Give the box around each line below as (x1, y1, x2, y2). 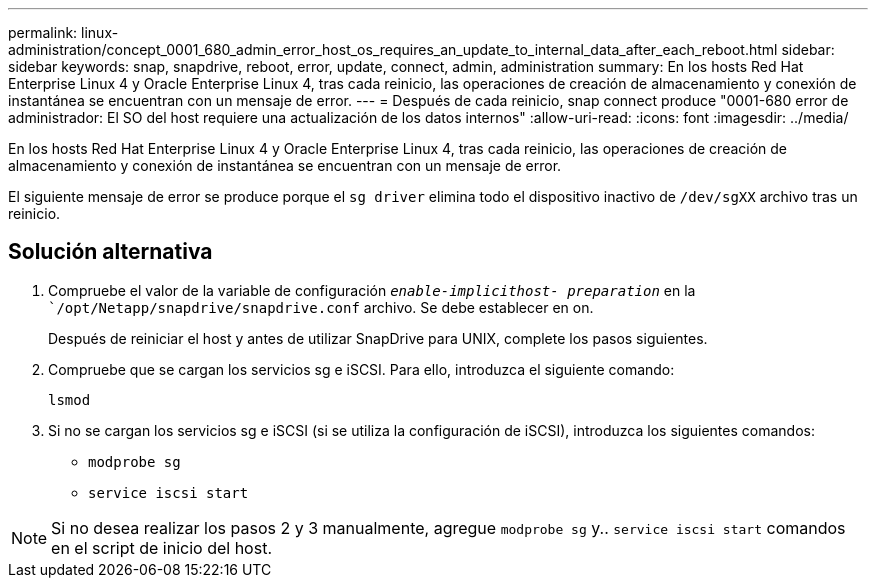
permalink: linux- (8, 24, 119, 41)
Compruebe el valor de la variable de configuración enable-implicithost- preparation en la (48, 281, 696, 299)
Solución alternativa (8, 239, 213, 265)
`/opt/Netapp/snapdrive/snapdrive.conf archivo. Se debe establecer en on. (48, 298, 594, 316)
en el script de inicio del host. (51, 537, 272, 558)
